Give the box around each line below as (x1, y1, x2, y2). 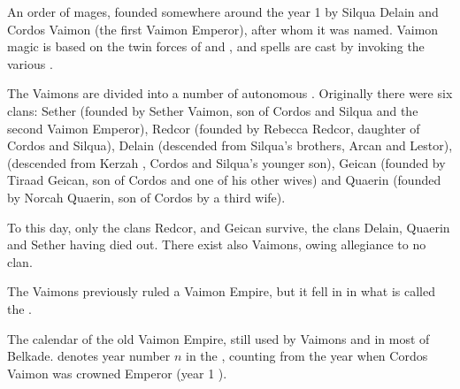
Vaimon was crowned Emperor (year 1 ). (7, 363, 227, 382)
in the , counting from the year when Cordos (186, 347, 428, 365)
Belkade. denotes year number (7, 347, 171, 365)
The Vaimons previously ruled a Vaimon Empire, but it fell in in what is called (7, 282, 435, 301)
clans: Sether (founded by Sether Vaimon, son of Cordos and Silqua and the (7, 101, 418, 119)
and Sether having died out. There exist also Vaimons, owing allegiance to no (7, 235, 426, 254)
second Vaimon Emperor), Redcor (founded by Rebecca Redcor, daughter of (7, 118, 420, 137)
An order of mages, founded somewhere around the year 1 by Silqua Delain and (7, 3, 439, 20)
